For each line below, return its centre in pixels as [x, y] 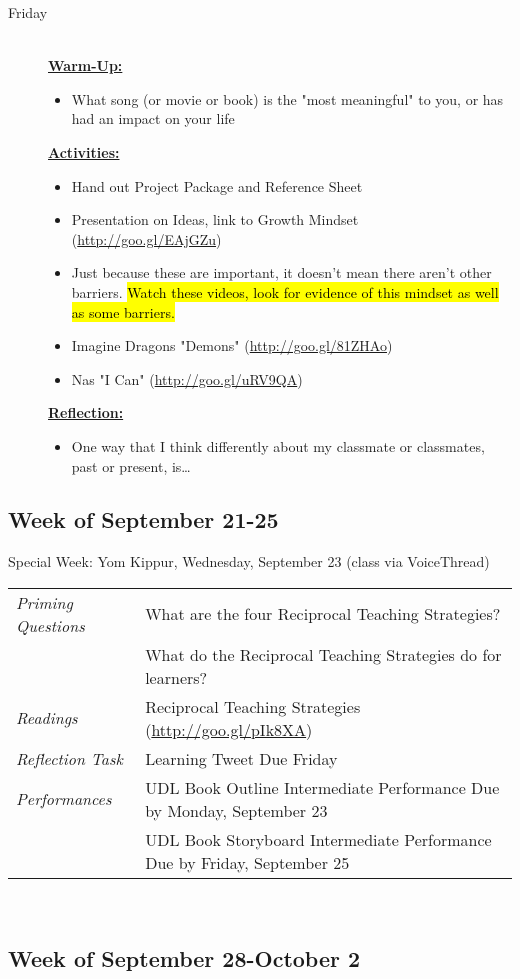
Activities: [84, 151]
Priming [44, 602]
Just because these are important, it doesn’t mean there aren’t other [281, 272]
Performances [64, 799]
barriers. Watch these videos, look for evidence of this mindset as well [285, 291]
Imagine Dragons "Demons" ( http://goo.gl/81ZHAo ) [232, 345]
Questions [50, 625]
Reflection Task [69, 758]
